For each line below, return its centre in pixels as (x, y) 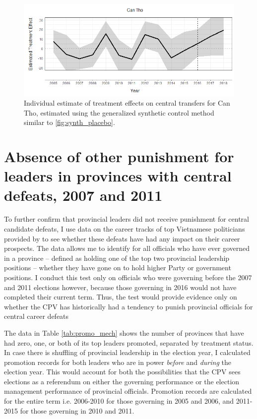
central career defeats (36, 316)
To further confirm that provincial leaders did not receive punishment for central (127, 219)
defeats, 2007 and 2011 (83, 195)
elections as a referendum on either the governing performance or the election (122, 381)
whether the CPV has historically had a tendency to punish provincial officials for (128, 306)
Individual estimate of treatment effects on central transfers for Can (127, 103)
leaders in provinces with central (118, 176)
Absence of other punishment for (119, 156)
